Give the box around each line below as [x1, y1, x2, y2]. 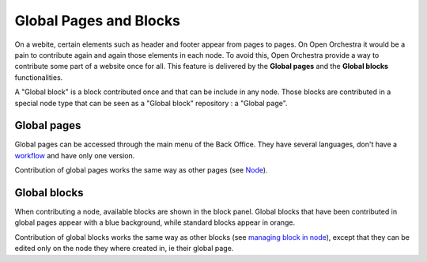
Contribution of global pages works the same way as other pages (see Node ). [14, 165, 268, 175]
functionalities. [14, 72, 63, 82]
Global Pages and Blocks [14, 12, 181, 29]
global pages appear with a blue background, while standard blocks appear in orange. [14, 218, 296, 227]
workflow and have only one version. [14, 150, 135, 160]
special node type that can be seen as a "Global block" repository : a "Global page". [14, 98, 288, 108]
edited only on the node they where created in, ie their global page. [14, 244, 234, 253]
